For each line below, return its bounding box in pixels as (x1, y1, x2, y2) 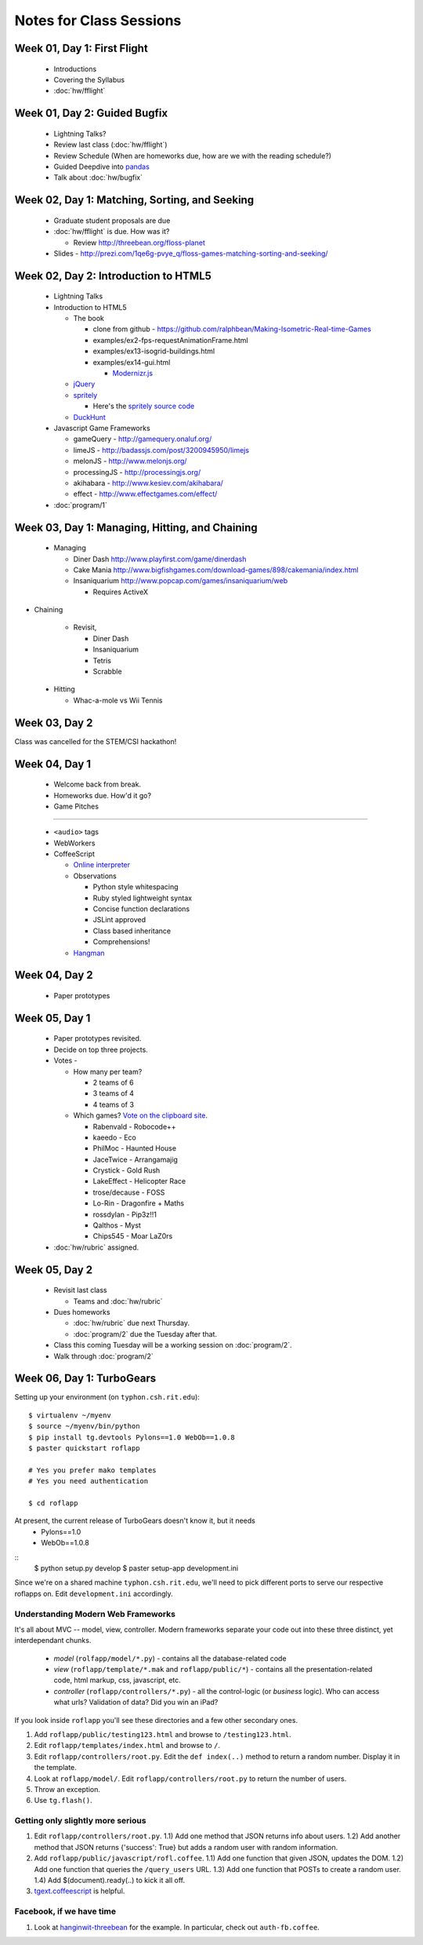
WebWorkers (53, 838, 96, 848)
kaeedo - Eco (92, 1133, 136, 1142)
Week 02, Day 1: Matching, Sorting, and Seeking (14, 193, 255, 207)
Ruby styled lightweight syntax (92, 893, 192, 903)
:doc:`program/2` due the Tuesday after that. (73, 1329, 218, 1338)
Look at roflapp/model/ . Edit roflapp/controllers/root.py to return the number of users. (34, 1774, 347, 1783)
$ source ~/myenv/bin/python (28, 1421, 140, 1431)
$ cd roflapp (28, 1499, 78, 1507)
